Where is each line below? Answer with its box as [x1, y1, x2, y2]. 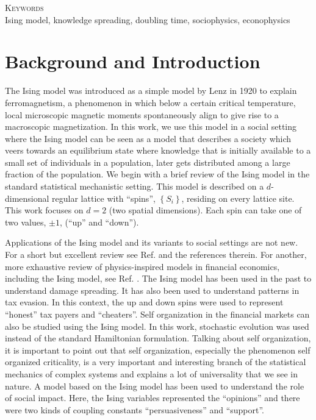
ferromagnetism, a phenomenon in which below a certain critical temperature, [5, 96, 296, 109]
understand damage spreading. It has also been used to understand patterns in [5, 283, 300, 296]
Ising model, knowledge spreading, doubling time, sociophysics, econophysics [5, 13, 290, 26]
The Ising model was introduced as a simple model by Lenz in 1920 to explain [5, 84, 297, 97]
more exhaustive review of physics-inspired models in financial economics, [5, 260, 280, 272]
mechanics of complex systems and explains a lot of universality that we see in [5, 367, 298, 380]
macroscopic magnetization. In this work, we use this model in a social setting [5, 120, 297, 133]
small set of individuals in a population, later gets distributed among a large [5, 155, 290, 168]
